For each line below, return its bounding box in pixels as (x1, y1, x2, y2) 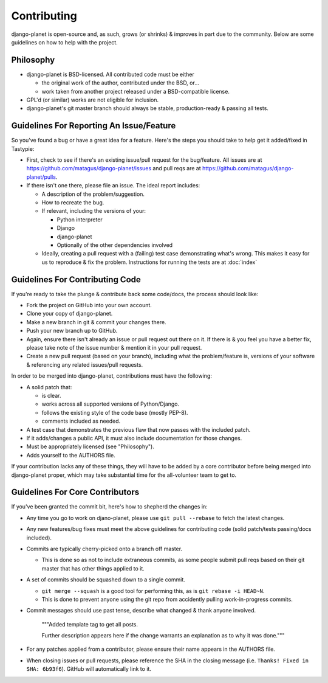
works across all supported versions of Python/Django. (41, 400, 180, 407)
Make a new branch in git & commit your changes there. (26, 318, 166, 325)
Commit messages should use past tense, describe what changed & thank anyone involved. (26, 607, 256, 614)
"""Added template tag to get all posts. (41, 620, 138, 628)
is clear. (41, 392, 61, 399)
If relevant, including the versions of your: (41, 207, 146, 215)
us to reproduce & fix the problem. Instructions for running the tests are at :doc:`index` (41, 258, 258, 266)
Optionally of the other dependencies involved (56, 241, 173, 249)
